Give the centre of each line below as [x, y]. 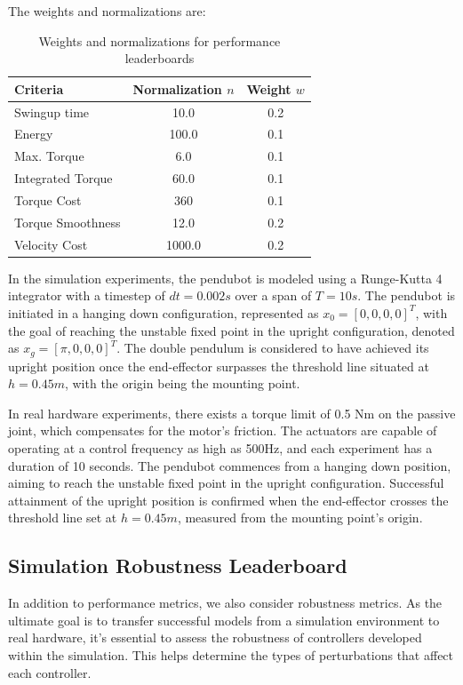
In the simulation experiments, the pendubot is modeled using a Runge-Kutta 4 [225, 278]
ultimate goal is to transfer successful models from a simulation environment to [224, 620]
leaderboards [160, 58]
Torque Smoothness [68, 222]
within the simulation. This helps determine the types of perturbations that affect [231, 654]
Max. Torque [49, 156]
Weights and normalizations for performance [160, 40]
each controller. [50, 672]
